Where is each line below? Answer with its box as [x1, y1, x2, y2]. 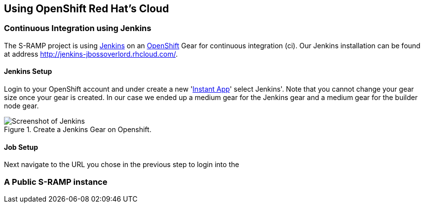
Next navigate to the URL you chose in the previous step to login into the [4, 160, 239, 169]
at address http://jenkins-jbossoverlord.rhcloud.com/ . [4, 49, 178, 58]
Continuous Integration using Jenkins [4, 23, 152, 34]
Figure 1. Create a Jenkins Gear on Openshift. [4, 125, 152, 134]
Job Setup [4, 142, 39, 151]
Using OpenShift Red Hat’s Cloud [4, 2, 169, 15]
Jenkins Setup [4, 67, 52, 76]
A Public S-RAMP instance [4, 176, 108, 187]
